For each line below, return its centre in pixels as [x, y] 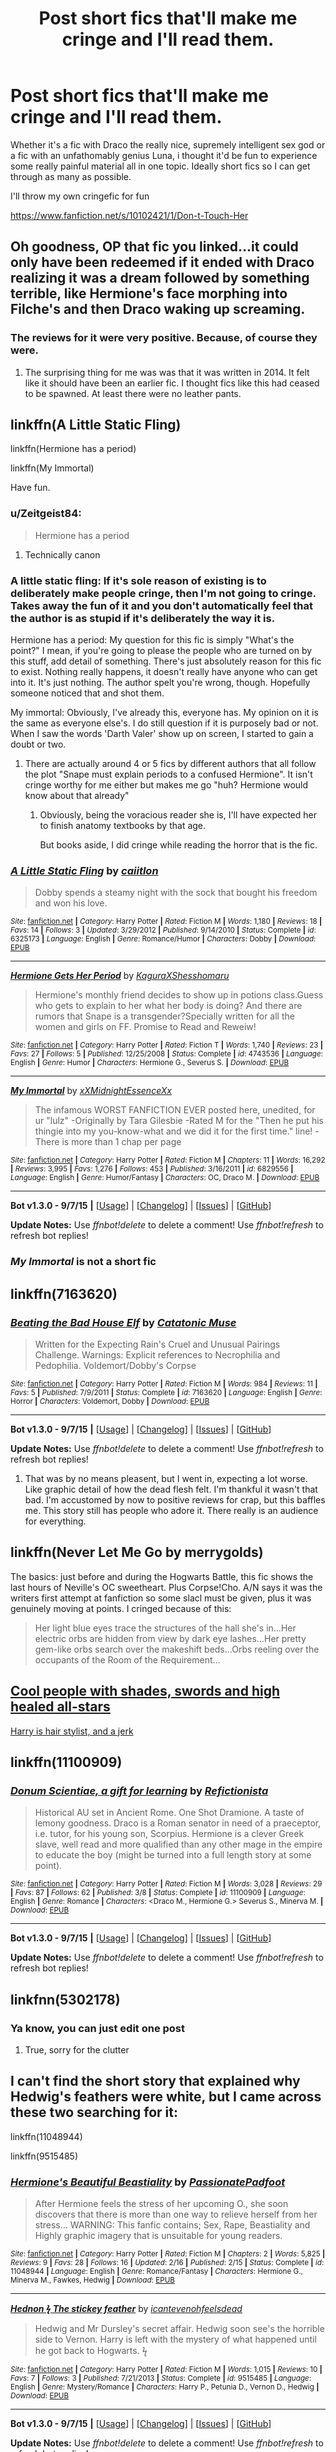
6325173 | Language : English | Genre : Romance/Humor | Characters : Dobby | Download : [163, 939]
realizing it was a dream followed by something [160, 278]
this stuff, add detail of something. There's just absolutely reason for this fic [166, 661]
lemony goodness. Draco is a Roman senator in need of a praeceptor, [178, 1823]
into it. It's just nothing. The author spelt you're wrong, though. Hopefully [160, 683]
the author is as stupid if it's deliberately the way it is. [143, 618]
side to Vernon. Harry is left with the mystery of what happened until [175, 2339]
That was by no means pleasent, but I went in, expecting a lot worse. [166, 1478]
